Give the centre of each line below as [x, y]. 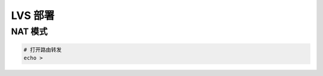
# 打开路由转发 [43, 50]
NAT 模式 [29, 31]
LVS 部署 [33, 15]
